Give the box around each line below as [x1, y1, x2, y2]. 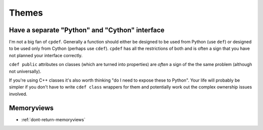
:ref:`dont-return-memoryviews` [21, 116, 86, 122]
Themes [9, 7, 43, 18]
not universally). [9, 68, 41, 74]
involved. [9, 91, 28, 97]
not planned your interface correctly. [9, 52, 83, 58]
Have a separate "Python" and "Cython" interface [9, 26, 165, 34]
